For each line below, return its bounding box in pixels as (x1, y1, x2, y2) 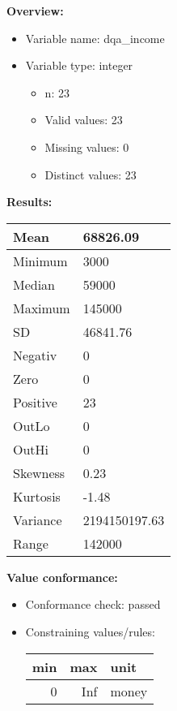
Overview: (6, 2, 64, 19)
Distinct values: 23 (44, 166, 137, 183)
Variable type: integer (25, 57, 133, 74)
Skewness (13, 463, 65, 482)
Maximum (13, 298, 70, 317)
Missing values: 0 (44, 138, 129, 155)
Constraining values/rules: (25, 623, 155, 640)
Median (13, 274, 56, 294)
